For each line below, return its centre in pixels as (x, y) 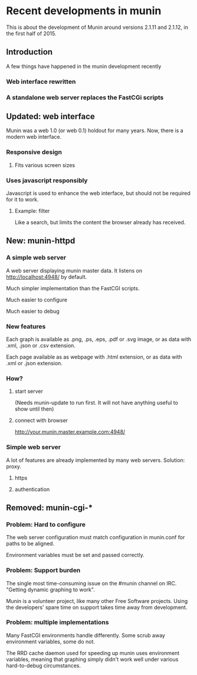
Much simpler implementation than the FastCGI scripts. (73, 288)
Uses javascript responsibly (47, 180)
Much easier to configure (37, 300)
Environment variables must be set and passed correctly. (75, 555)
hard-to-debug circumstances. (44, 666)
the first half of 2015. (31, 33)
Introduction (29, 52)
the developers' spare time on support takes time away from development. (97, 607)
